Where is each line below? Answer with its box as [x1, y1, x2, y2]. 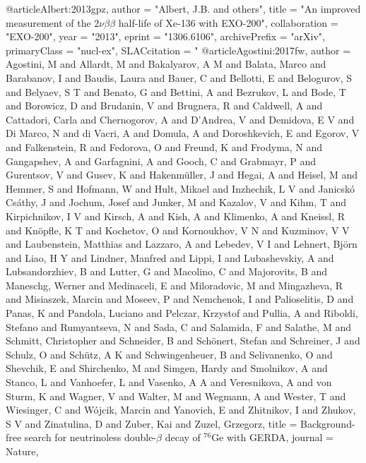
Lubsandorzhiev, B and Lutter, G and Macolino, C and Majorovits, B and [6, 264, 328, 279]
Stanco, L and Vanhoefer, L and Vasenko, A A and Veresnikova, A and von [6, 375, 332, 390]
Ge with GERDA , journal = [211, 430, 333, 445]
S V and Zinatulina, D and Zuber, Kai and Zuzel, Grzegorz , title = [6, 416, 297, 431]
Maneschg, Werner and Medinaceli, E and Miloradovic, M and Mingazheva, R [6, 277, 343, 292]
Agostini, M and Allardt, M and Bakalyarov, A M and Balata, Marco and [6, 56, 326, 71]
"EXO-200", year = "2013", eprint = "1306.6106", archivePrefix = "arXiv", [6, 29, 325, 44]
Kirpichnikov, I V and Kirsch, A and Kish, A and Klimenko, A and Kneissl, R [6, 208, 346, 223]
